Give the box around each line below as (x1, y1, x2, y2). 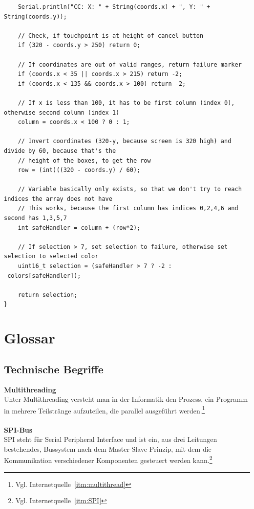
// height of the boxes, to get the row (18, 157, 151, 164)
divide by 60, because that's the (4, 147, 116, 154)
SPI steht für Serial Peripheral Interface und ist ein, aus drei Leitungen (4, 434, 217, 444)
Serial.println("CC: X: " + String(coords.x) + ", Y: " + (18, 3, 211, 10)
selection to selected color (4, 253, 99, 260)
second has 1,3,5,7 (4, 215, 67, 222)
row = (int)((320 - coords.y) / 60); (18, 167, 141, 174)
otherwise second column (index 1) (4, 109, 120, 116)
